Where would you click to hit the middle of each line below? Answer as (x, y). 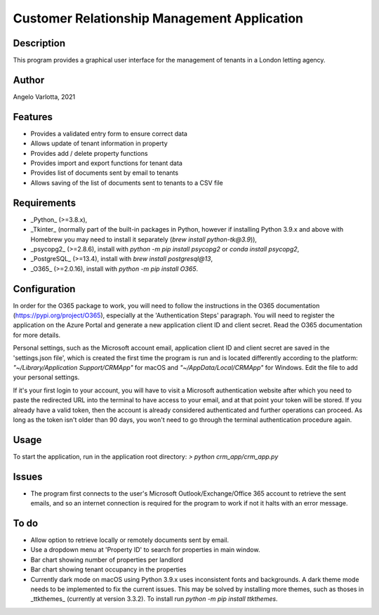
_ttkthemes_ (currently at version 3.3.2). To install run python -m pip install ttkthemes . (154, 599)
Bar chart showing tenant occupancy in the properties (108, 569)
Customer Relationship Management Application (158, 18)
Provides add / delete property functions (89, 153)
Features (33, 117)
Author (29, 80)
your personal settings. (46, 377)
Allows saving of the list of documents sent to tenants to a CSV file (127, 183)
